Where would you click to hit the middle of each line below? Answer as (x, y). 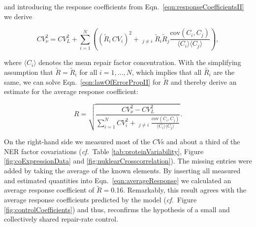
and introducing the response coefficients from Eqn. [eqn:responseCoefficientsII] (124, 6)
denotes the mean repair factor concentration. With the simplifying (140, 62)
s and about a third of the (201, 142)
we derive (18, 16)
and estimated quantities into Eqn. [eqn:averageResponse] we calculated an (118, 180)
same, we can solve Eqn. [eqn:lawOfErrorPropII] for (82, 81)
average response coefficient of (49, 190)
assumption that (29, 72)
